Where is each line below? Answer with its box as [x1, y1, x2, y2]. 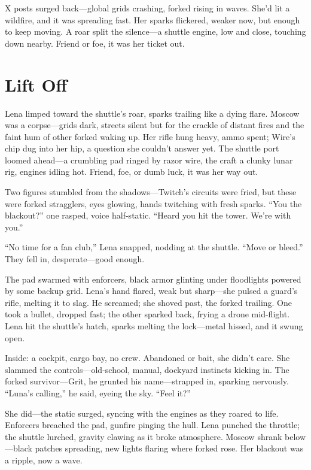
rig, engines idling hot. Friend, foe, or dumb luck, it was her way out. [5, 165, 258, 178]
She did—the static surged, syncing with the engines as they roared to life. [5, 407, 279, 419]
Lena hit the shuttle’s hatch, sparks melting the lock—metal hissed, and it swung [5, 320, 303, 332]
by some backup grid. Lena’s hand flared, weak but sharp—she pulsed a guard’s [5, 284, 298, 297]
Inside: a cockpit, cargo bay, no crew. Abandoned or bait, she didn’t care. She [5, 351, 290, 364]
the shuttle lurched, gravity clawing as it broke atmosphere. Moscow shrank [5, 430, 282, 442]
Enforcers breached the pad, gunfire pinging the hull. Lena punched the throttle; [5, 419, 300, 431]
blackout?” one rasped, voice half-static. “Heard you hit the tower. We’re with [5, 209, 291, 222]
